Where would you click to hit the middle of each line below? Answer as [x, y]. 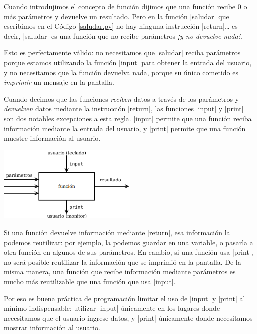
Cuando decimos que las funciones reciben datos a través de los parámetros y [122, 99]
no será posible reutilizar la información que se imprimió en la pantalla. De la [123, 261]
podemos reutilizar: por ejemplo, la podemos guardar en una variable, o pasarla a [128, 242]
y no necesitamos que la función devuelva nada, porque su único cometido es [121, 72]
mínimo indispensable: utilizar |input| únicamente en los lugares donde [112, 308]
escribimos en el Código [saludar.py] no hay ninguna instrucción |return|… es [121, 26]
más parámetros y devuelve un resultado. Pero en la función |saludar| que [117, 16]
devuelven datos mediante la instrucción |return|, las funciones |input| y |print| [124, 109]
